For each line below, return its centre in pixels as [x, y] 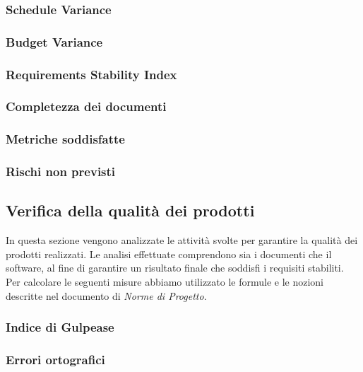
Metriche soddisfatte [65, 139]
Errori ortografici [55, 359]
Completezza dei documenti [86, 106]
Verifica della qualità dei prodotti [130, 210]
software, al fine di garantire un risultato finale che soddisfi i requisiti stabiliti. [175, 268]
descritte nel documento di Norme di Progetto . [106, 295]
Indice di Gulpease [60, 327]
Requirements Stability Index [91, 74]
